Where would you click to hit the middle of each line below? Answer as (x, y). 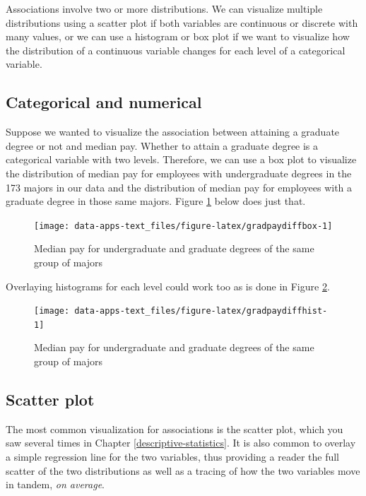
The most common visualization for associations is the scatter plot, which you (175, 429)
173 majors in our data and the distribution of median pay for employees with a (179, 187)
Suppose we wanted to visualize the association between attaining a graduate (173, 132)
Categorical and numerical (104, 102)
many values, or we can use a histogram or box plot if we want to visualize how (178, 36)
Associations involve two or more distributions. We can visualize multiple (164, 8)
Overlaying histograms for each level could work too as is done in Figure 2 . (168, 286)
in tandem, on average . (55, 484)
